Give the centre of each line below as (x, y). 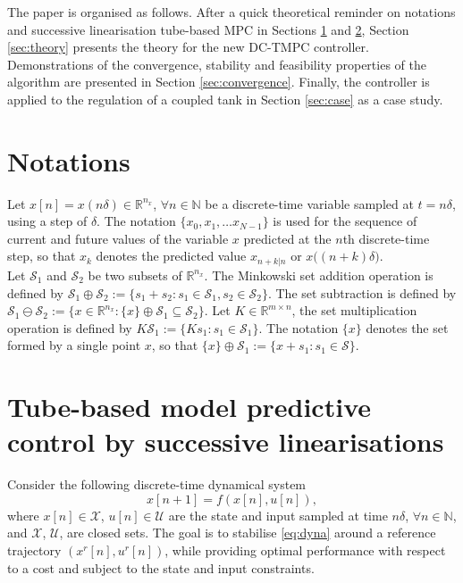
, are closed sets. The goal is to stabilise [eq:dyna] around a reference (248, 533)
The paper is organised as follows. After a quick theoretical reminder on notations (231, 12)
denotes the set (407, 327)
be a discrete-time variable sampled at (309, 203)
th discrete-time (386, 238)
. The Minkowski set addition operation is (319, 275)
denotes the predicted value (171, 256)
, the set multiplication (354, 310)
